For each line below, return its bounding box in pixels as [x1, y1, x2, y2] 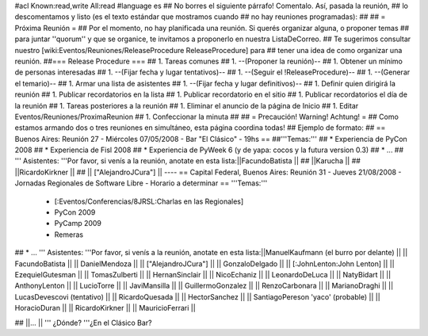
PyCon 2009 [54, 208, 96, 217]
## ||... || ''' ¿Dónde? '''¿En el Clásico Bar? [14, 318, 152, 327]
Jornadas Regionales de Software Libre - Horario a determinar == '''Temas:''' [14, 178, 268, 188]
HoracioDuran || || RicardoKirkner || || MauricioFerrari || [14, 304, 196, 313]
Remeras [54, 230, 83, 239]
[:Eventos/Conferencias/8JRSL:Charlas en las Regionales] [54, 197, 244, 206]
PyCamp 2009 [54, 219, 102, 228]
